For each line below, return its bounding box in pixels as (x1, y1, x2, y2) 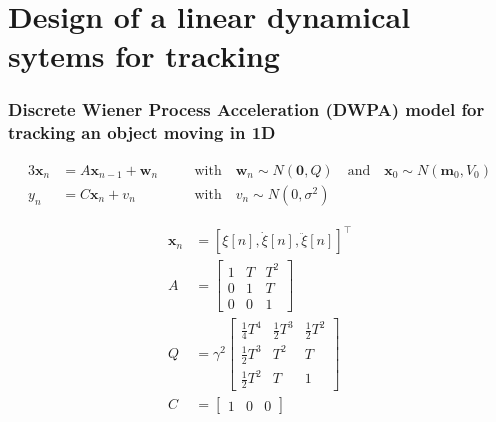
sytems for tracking (8, 35, 280, 76)
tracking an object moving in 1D (8, 120, 276, 145)
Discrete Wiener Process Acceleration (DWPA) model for (8, 97, 485, 122)
